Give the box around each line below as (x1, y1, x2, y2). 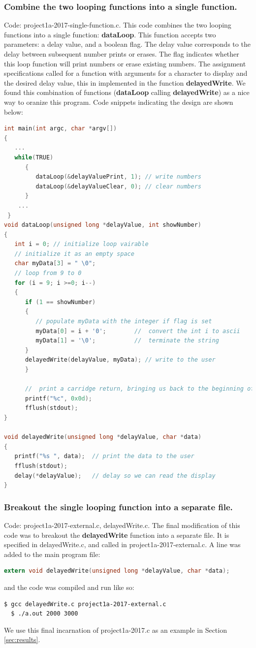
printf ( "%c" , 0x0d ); (25, 395, 93, 402)
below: (4, 106, 23, 117)
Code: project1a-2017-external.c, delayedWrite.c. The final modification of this (4, 520, 240, 530)
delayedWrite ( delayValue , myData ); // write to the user (25, 356, 216, 364)
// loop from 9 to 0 (14, 270, 82, 277)
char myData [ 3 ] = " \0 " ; (14, 260, 96, 267)
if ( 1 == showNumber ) (25, 298, 96, 306)
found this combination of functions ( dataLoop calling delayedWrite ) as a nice (4, 87, 250, 97)
